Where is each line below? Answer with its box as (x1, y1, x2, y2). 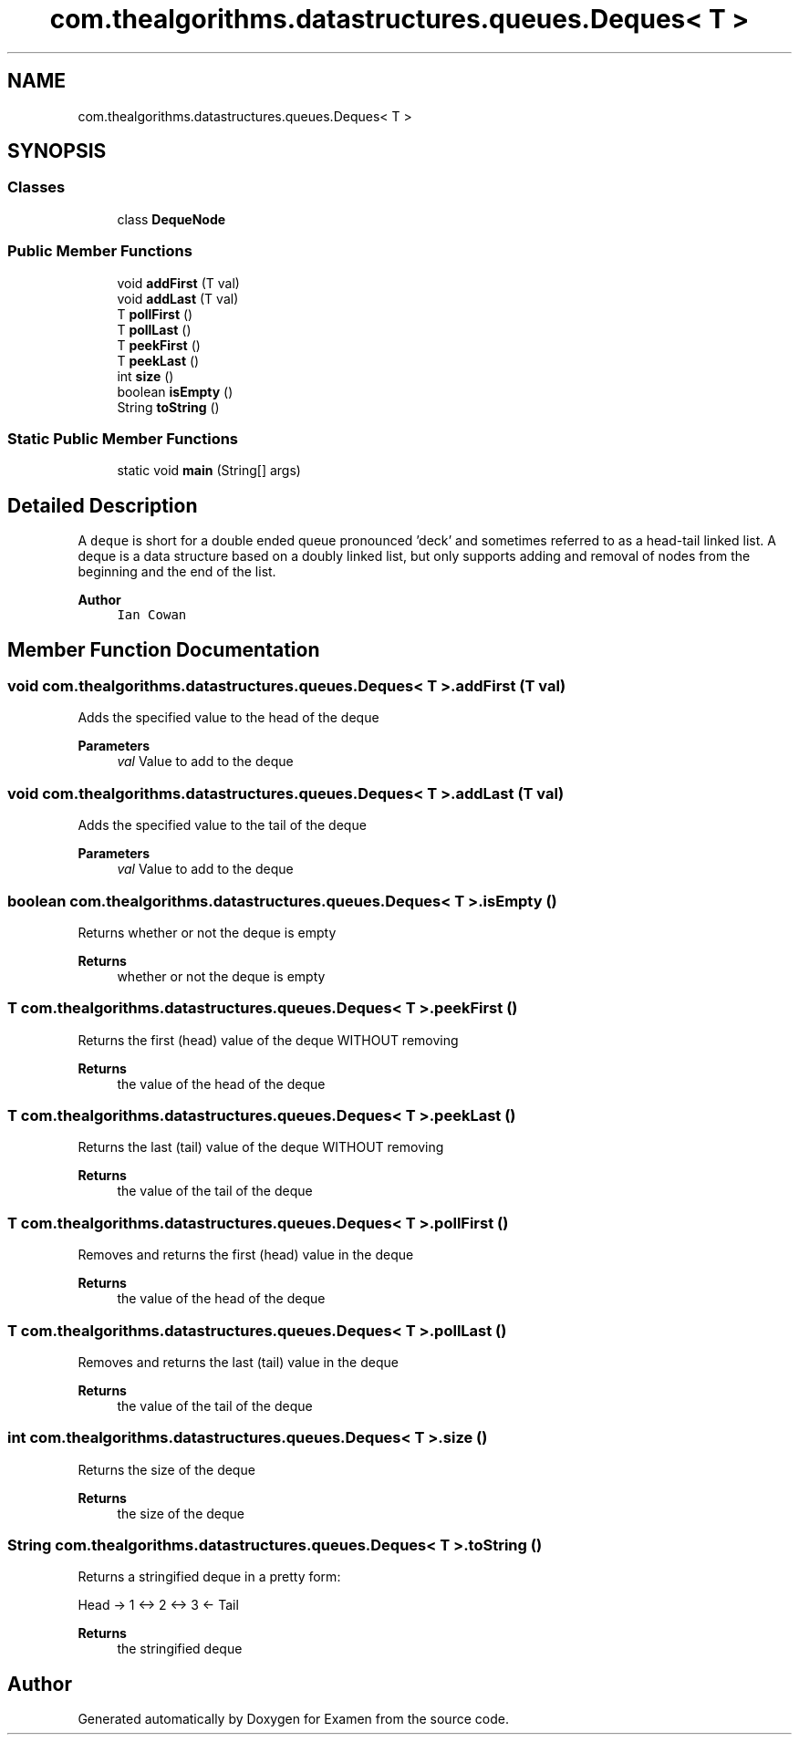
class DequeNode (117, 211, 226, 227)
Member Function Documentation (7, 638, 320, 661)
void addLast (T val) (117, 290, 239, 306)
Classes (7, 178, 66, 197)
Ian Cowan (117, 607, 187, 623)
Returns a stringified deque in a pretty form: (78, 1569, 341, 1585)
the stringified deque (117, 1641, 243, 1657)
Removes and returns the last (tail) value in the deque (78, 1353, 399, 1370)
